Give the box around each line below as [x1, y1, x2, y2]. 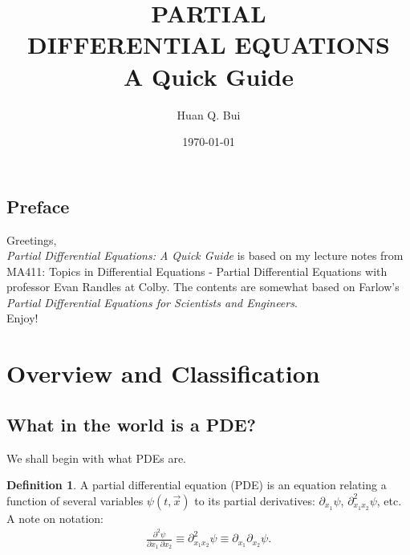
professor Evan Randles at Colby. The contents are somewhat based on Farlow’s [6, 278, 400, 295]
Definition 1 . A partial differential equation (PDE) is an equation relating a [6, 476, 387, 493]
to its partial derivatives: [194, 492, 315, 508]
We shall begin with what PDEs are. [6, 449, 187, 466]
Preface [6, 193, 70, 218]
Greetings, [6, 231, 57, 248]
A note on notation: [6, 509, 104, 526]
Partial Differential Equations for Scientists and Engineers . [6, 294, 298, 310]
